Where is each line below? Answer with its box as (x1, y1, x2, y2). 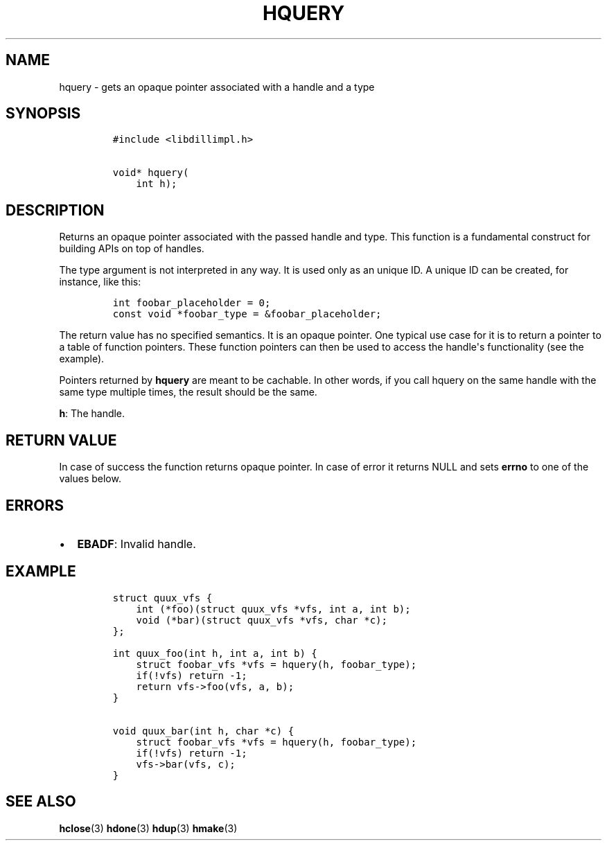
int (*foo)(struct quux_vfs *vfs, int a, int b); (136, 603, 411, 615)
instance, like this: (59, 276, 141, 288)
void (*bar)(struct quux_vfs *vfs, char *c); (136, 614, 387, 626)
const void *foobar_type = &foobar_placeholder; (112, 308, 382, 320)
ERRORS (6, 496, 64, 514)
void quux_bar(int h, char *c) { (112, 725, 294, 737)
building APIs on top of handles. (59, 243, 204, 255)
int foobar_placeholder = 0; (112, 297, 271, 309)
